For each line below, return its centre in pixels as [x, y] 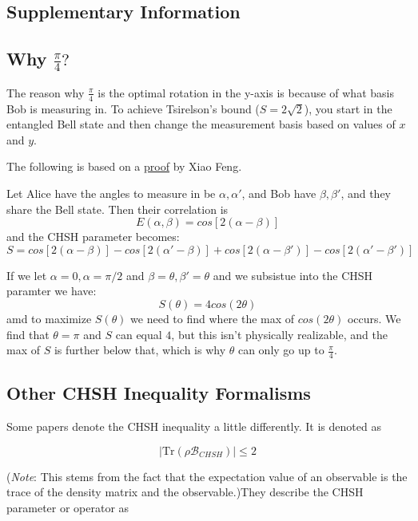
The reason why [46, 92]
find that [28, 334]
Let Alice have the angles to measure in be [111, 193]
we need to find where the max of [213, 318]
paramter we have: [52, 291]
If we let [27, 275]
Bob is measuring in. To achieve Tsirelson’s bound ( [133, 108]
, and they [366, 193]
